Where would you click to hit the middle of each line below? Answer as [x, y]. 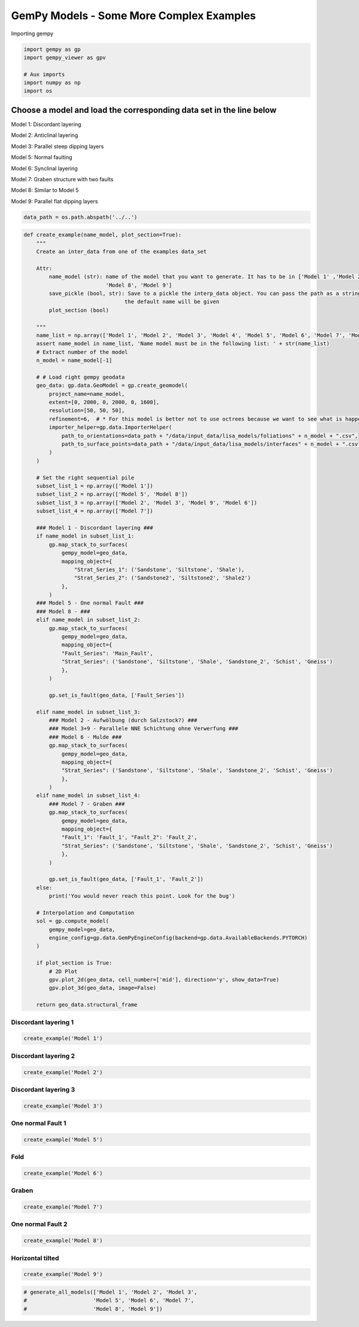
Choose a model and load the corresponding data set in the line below [144, 110]
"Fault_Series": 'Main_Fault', [107, 653]
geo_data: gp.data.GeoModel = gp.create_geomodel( [112, 385]
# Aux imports [44, 74]
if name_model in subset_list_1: [85, 536]
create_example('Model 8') [63, 1241]
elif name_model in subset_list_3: [88, 712]
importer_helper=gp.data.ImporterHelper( [110, 427]
